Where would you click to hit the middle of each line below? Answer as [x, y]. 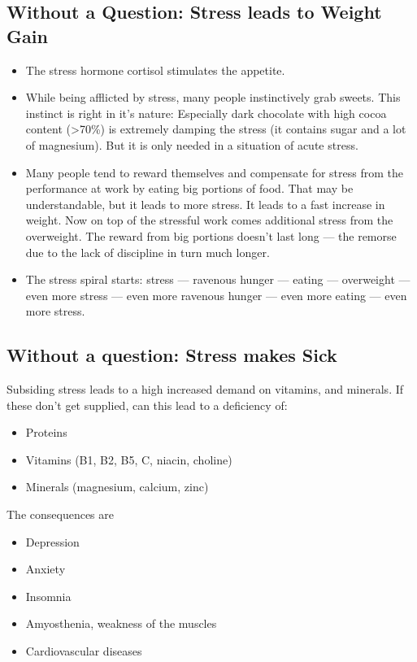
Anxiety [46, 569]
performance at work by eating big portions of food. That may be [189, 188]
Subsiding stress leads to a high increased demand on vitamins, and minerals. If [205, 389]
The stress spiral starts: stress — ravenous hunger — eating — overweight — [218, 279]
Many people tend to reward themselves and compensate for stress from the [214, 172]
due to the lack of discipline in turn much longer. [148, 252]
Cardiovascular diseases [84, 651]
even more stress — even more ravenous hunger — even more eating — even [216, 295]
